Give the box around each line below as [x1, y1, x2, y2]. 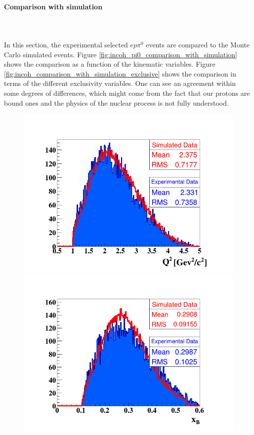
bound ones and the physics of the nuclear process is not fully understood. [4, 97, 229, 108]
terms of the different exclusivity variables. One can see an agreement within [4, 78, 236, 88]
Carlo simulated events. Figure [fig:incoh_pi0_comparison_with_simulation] [4, 49, 237, 59]
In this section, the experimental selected [4, 39, 128, 49]
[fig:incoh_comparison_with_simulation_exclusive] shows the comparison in [4, 68, 236, 79]
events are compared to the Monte [146, 39, 250, 49]
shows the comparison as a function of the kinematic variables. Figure [4, 59, 215, 69]
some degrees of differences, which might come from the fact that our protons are [4, 87, 250, 98]
